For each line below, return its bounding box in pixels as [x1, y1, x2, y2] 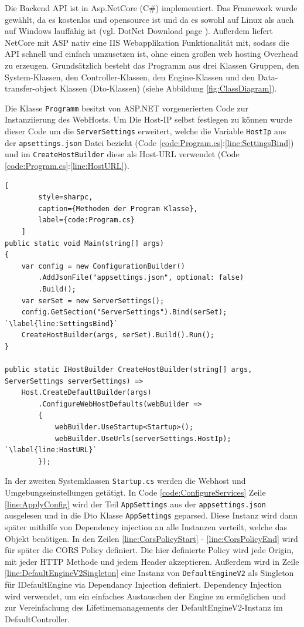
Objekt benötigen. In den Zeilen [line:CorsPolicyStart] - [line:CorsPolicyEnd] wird [5, 532, 298, 544]
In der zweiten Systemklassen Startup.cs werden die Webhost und [5, 475, 246, 487]
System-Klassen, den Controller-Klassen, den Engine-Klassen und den [5, 70, 255, 83]
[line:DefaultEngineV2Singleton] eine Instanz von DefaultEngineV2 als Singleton [5, 567, 294, 579]
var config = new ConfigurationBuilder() [21, 262, 185, 270]
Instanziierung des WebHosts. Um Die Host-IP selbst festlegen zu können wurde [5, 113, 292, 126]
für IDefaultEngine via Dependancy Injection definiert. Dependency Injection [5, 578, 282, 590]
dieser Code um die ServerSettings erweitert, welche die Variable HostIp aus [5, 125, 286, 137]
